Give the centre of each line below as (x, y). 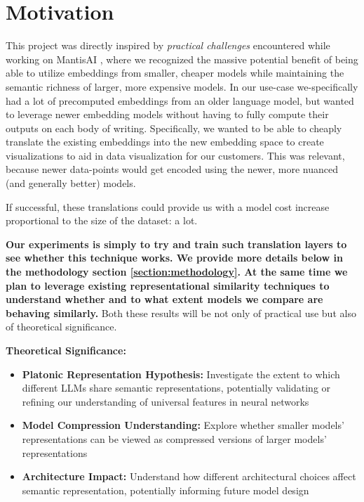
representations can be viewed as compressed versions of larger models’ (174, 438)
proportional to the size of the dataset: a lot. (102, 220)
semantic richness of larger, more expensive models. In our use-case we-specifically (182, 86)
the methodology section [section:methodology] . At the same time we (177, 272)
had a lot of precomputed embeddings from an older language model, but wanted (180, 100)
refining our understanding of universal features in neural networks (166, 401)
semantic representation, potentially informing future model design (166, 490)
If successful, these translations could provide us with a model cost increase (168, 206)
